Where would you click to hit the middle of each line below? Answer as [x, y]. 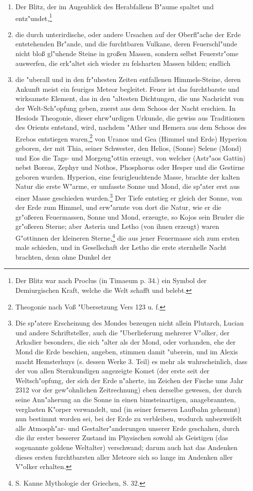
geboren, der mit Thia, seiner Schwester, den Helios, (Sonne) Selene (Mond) [128, 148]
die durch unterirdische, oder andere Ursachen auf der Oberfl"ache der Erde [128, 34]
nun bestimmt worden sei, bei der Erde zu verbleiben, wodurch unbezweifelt [129, 419]
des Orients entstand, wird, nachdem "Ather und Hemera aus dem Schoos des [131, 127]
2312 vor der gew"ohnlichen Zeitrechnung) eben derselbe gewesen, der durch [128, 390]
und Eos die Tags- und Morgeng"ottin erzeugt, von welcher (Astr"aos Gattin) [130, 157]
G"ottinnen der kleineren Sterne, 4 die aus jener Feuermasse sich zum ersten [127, 237]
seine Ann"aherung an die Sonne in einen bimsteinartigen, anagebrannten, [126, 399]
